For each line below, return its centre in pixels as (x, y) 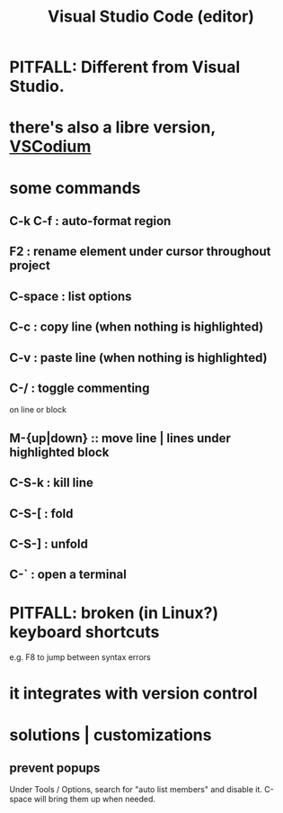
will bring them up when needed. (95, 799)
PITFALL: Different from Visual (125, 67)
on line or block (38, 410)
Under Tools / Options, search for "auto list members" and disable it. (136, 790)
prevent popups (55, 768)
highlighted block (59, 452)
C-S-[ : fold (41, 514)
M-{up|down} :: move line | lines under (120, 438)
